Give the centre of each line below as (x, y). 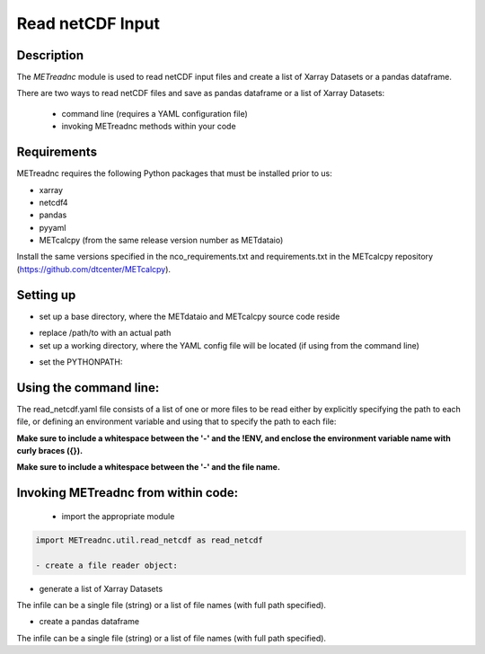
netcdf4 (53, 202)
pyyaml (53, 227)
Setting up (46, 295)
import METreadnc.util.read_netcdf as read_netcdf (150, 540)
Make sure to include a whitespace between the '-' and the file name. (148, 467)
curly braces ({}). (50, 451)
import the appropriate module (118, 516)
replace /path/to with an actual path (105, 333)
